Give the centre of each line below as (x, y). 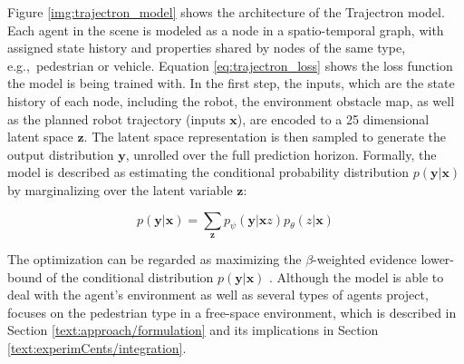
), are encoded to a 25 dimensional (333, 118)
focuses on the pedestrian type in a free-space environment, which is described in (232, 312)
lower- (438, 258)
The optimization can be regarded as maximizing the (155, 258)
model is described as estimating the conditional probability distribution (208, 172)
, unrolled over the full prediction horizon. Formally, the (281, 154)
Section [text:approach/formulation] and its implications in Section (193, 330)
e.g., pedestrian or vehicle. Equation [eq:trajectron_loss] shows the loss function (230, 65)
